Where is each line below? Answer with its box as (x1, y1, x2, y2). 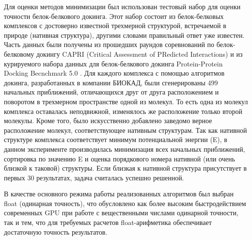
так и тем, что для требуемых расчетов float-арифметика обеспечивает (4, 217, 212, 227)
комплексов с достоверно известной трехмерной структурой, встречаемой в (4, 20, 226, 31)
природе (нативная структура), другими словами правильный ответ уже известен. (4, 30, 245, 40)
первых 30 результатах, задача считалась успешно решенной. (4, 172, 184, 182)
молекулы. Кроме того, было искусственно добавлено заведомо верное (4, 115, 212, 126)
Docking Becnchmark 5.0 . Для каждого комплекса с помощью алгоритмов (4, 68, 225, 78)
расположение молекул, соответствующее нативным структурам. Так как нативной (4, 125, 247, 135)
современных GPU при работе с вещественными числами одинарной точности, (4, 208, 238, 218)
